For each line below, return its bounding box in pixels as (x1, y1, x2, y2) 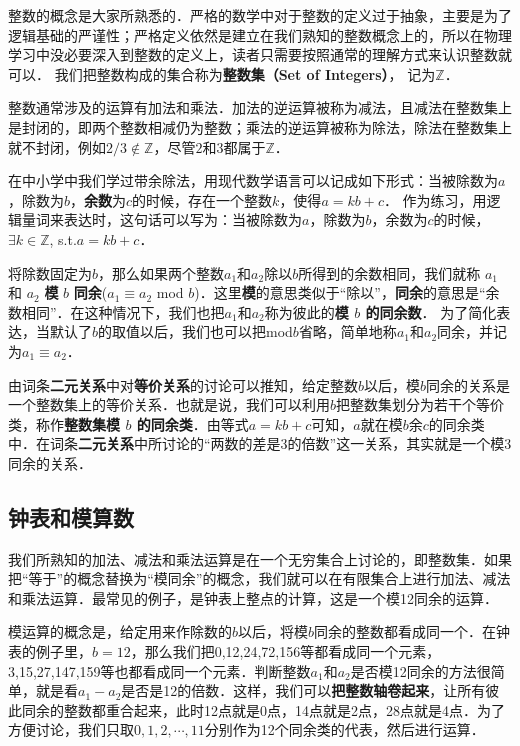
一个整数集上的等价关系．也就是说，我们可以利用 (8, 394, 330, 415)
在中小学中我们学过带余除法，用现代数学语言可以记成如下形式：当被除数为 (8, 170, 498, 191)
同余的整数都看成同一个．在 (314, 621, 497, 642)
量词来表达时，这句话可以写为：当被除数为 (21, 209, 302, 230)
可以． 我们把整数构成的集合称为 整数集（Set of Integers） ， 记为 (8, 63, 436, 84)
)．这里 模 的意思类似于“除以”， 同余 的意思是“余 (194, 282, 500, 303)
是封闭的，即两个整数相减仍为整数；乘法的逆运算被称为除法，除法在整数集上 (8, 116, 512, 137)
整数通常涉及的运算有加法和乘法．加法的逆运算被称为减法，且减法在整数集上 (8, 97, 512, 118)
